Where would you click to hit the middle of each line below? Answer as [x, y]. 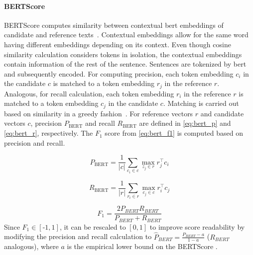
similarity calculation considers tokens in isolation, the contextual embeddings [123, 54]
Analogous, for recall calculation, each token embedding [89, 93]
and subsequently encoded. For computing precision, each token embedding [119, 73]
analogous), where [31, 246]
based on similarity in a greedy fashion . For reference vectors [99, 113]
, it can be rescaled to [93, 226]
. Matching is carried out [201, 103]
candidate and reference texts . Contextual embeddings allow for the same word [126, 35]
